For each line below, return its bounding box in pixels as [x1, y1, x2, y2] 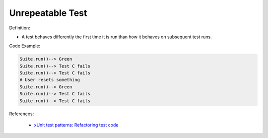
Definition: [9, 25, 31, 31]
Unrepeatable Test [9, 7, 87, 18]
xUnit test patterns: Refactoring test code [34, 122, 119, 128]
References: [9, 111, 34, 117]
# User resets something [19, 77, 80, 83]
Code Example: [9, 43, 41, 49]
